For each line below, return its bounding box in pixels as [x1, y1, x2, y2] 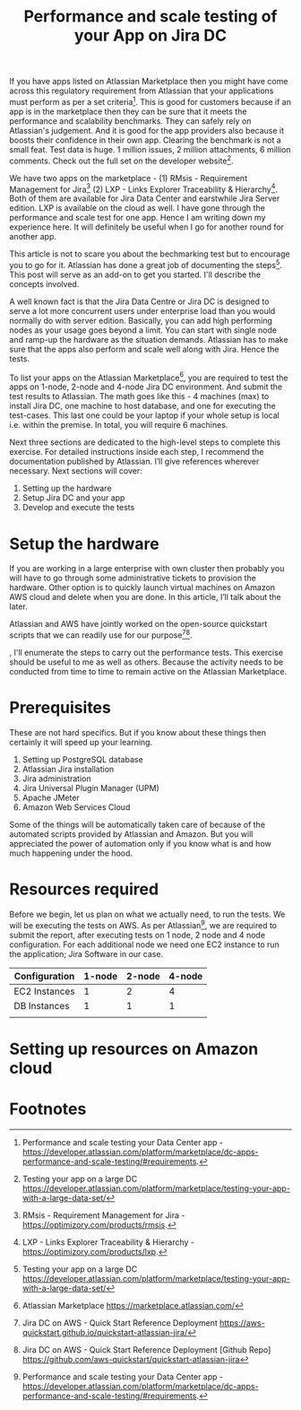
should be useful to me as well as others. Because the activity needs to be [9, 657, 284, 667]
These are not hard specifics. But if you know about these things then [9, 727, 267, 737]
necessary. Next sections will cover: [9, 466, 143, 476]
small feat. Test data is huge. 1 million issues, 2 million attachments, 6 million [9, 144, 291, 154]
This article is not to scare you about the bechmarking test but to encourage [9, 248, 290, 259]
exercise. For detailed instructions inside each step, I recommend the [9, 447, 264, 457]
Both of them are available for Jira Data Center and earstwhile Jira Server [9, 193, 280, 204]
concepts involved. [9, 278, 80, 289]
